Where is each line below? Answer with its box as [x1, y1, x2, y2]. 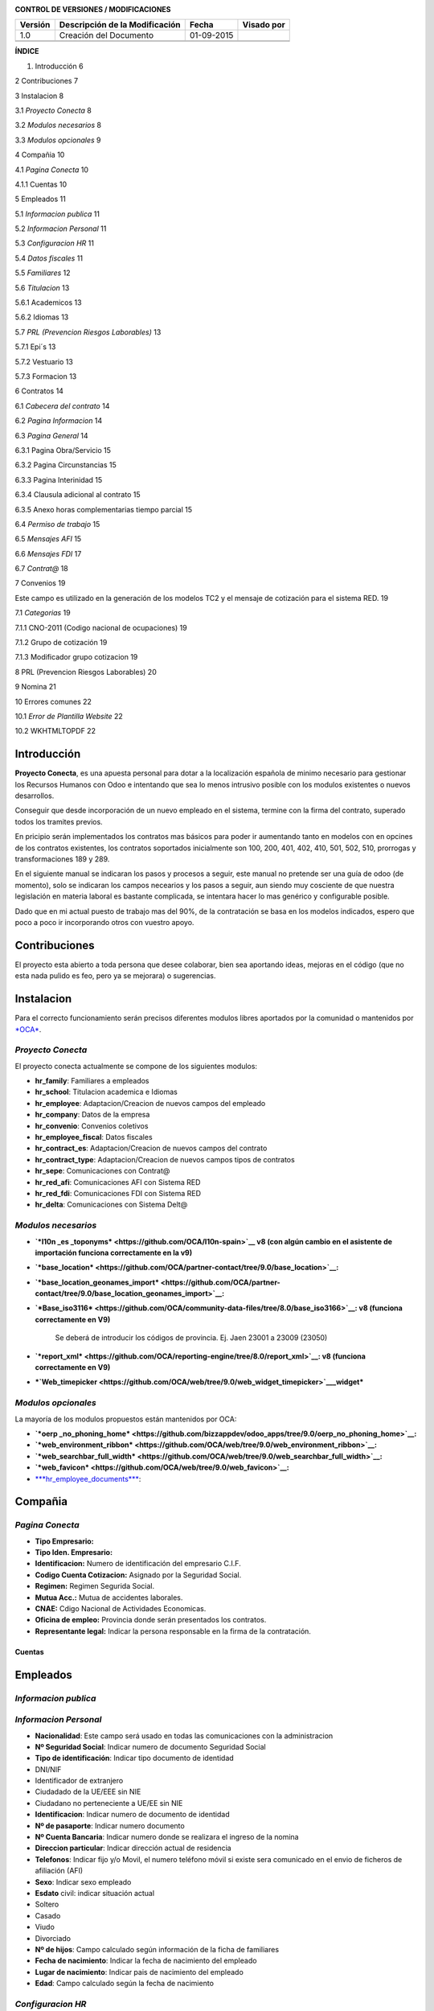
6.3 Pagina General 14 [14, 430, 88, 440]
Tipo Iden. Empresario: [35, 1548, 113, 1557]
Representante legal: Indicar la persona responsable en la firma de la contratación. [35, 1626, 311, 1636]
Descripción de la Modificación [59, 19, 181, 31]
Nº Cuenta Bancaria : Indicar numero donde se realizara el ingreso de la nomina [35, 1832, 299, 1842]
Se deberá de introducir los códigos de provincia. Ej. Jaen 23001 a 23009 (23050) [55, 1333, 328, 1343]
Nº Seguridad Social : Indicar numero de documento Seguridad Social [35, 1742, 266, 1751]
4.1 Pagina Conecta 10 [14, 165, 88, 175]
